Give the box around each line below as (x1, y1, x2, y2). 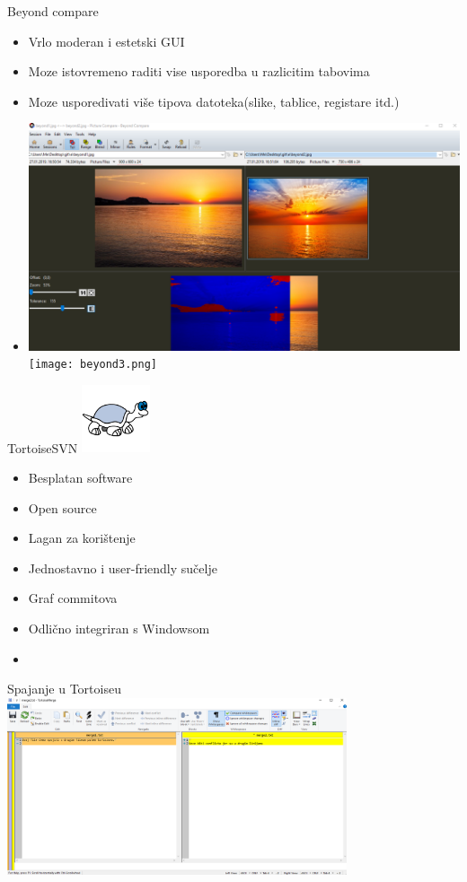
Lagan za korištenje (28, 528, 136, 547)
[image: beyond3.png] (28, 358, 157, 371)
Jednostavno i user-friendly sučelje (28, 558, 217, 577)
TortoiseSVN (7, 438, 78, 457)
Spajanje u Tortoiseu (7, 679, 121, 698)
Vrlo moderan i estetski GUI (28, 31, 185, 50)
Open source (28, 498, 97, 517)
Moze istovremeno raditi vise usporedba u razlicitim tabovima (28, 62, 370, 81)
